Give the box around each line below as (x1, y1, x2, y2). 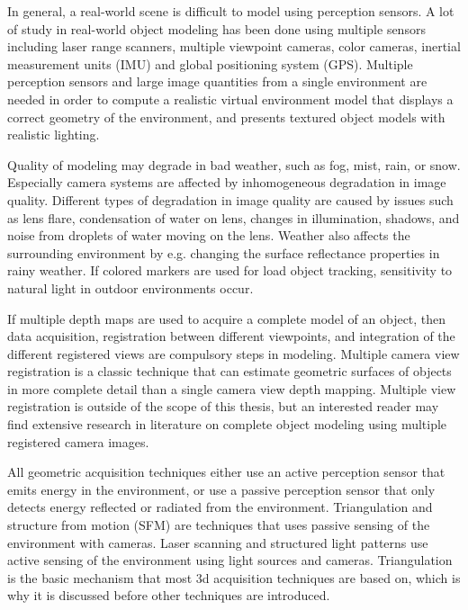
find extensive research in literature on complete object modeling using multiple (7, 415, 447, 434)
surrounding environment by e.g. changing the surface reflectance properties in (7, 243, 440, 262)
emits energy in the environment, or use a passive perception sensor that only (7, 480, 436, 498)
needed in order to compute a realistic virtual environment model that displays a (7, 89, 454, 108)
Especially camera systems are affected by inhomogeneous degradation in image (7, 173, 446, 192)
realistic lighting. (7, 125, 100, 144)
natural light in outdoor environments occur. (7, 278, 254, 297)
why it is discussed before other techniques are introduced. (7, 586, 330, 605)
